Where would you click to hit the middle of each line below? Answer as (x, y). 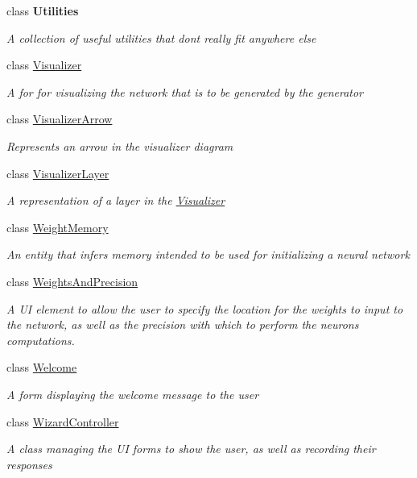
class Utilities (43, 10)
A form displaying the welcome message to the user (133, 394)
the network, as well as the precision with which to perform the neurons (183, 324)
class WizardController (63, 421)
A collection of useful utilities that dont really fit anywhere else (161, 37)
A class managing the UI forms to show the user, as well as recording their (191, 449)
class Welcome (42, 367)
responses (29, 464)
